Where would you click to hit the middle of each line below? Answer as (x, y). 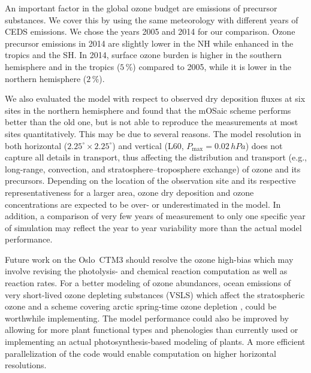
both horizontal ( (36, 145)
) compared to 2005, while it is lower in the (212, 66)
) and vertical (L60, (148, 145)
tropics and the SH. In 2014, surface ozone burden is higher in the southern (144, 55)
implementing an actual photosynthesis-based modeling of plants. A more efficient (155, 342)
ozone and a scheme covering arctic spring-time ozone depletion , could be (141, 306)
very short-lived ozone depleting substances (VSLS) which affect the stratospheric (155, 294)
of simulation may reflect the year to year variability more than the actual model (153, 227)
